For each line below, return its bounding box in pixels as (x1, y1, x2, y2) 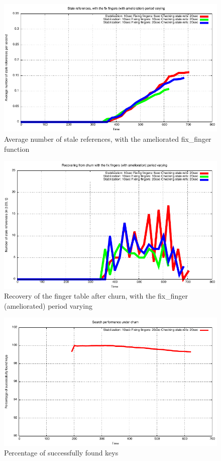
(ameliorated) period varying (4, 300, 92, 311)
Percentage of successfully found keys (4, 447, 119, 458)
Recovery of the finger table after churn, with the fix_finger (4, 291, 188, 301)
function (4, 143, 30, 154)
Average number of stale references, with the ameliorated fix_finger (4, 133, 211, 144)
